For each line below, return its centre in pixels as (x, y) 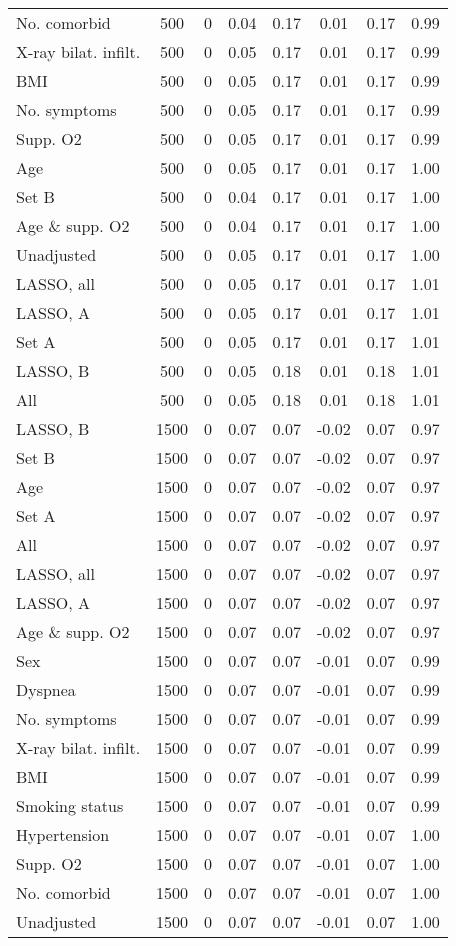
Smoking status (70, 805)
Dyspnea (46, 689)
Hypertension (63, 834)
